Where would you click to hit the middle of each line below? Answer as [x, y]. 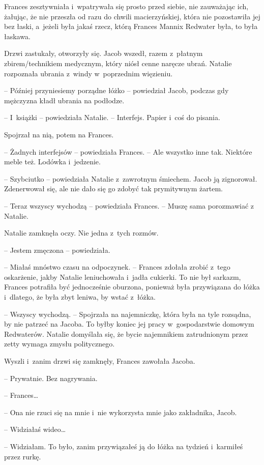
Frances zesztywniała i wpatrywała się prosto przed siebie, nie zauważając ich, [126, 6]
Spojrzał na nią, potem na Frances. [59, 134]
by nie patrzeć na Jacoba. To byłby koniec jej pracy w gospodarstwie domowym [129, 324]
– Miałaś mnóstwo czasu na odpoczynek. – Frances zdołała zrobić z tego [117, 267]
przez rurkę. [23, 456]
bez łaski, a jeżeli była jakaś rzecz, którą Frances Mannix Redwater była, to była [131, 26]
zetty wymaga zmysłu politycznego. [60, 344]
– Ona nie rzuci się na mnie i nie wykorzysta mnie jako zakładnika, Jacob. [121, 412]
